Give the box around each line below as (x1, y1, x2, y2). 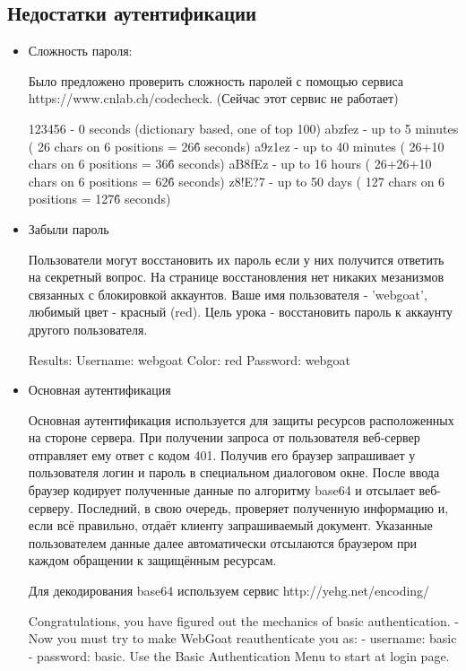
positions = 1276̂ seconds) (28, 189, 171, 208)
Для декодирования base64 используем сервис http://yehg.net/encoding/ (28, 581, 430, 600)
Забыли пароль (28, 219, 109, 238)
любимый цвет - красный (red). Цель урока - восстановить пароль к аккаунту (28, 302, 453, 321)
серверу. (28, 498, 73, 517)
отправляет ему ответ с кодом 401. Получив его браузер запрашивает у (28, 445, 416, 464)
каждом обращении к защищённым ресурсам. (28, 551, 277, 570)
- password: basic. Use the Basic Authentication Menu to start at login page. (28, 646, 450, 665)
